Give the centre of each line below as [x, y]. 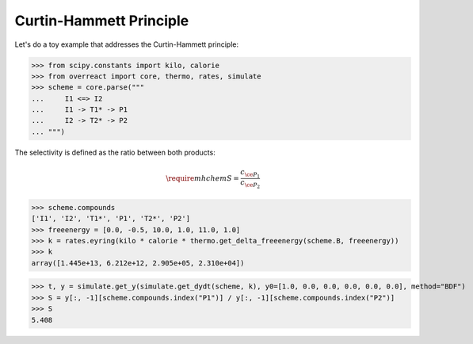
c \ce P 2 [250, 184]
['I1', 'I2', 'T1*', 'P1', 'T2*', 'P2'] [111, 219]
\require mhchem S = [202, 178]
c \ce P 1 [250, 174]
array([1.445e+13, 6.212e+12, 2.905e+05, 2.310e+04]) [138, 263]
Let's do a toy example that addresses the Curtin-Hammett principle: [127, 44]
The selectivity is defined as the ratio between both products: [115, 152]
